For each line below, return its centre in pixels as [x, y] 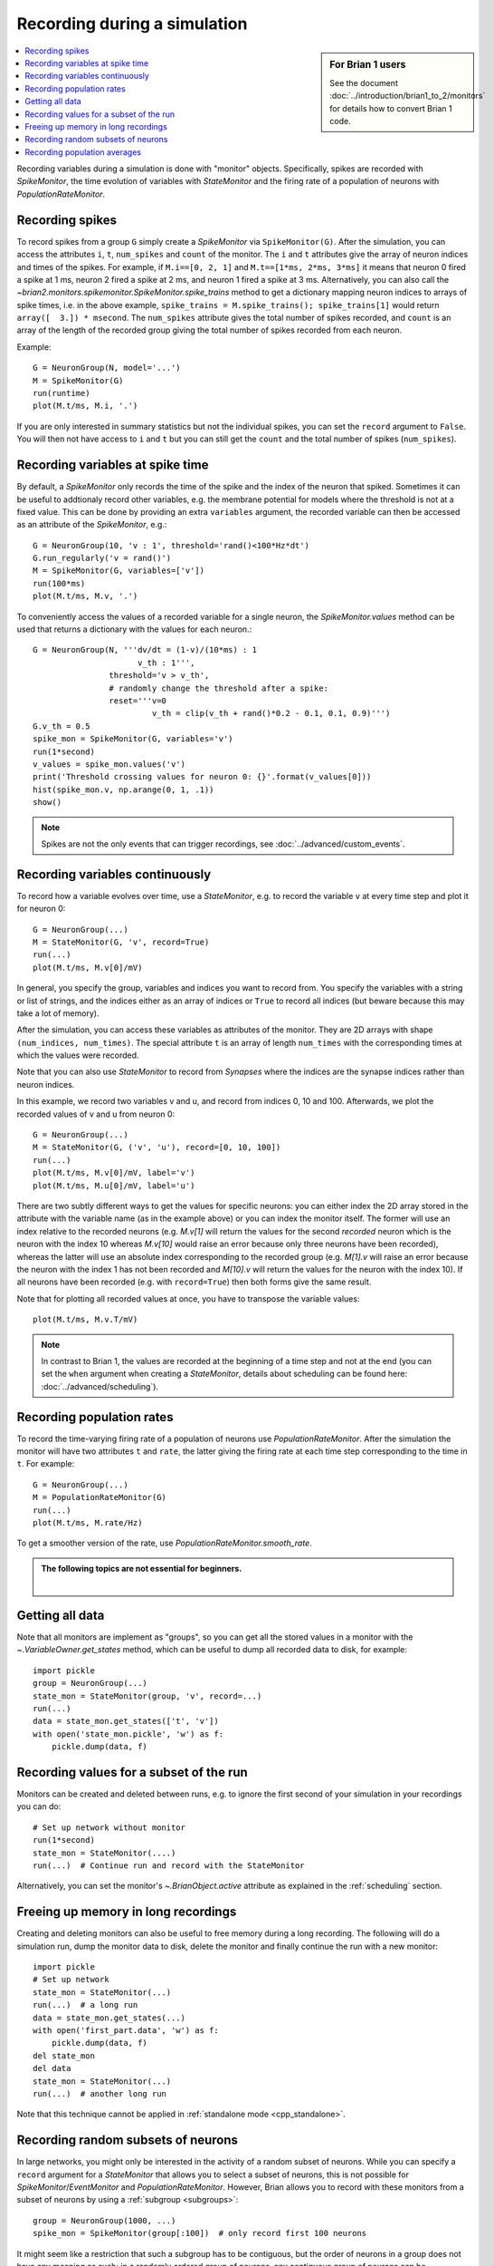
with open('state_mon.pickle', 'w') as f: [128, 1734]
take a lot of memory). [58, 1013]
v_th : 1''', [166, 663]
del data [52, 2068]
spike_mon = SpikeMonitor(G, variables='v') [133, 739]
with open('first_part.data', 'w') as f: [126, 2031]
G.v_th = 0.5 [62, 726]
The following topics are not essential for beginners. [142, 1568]
